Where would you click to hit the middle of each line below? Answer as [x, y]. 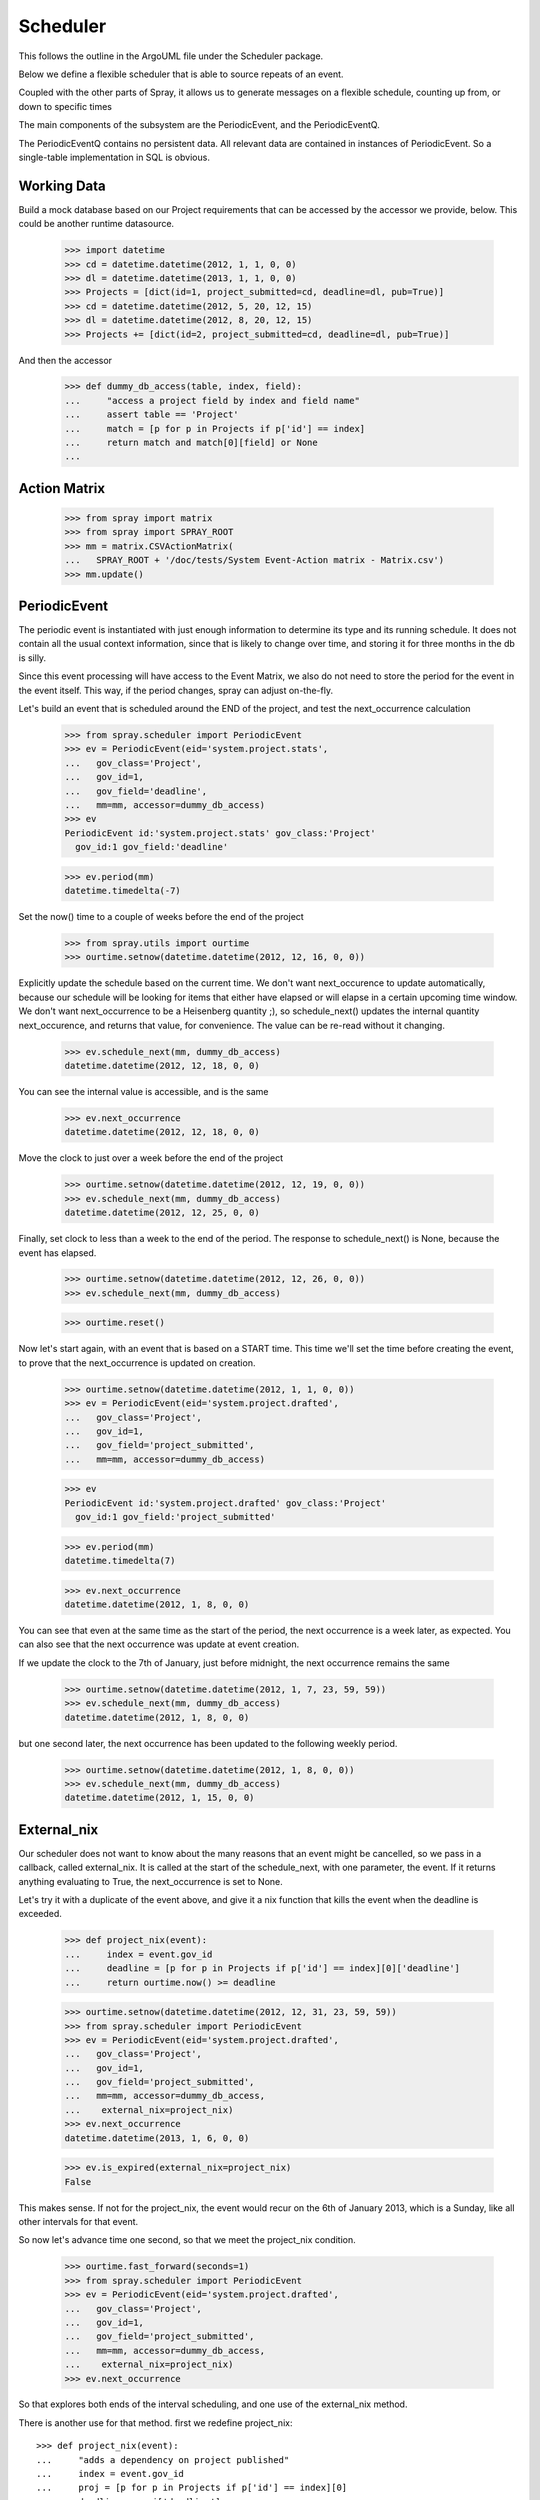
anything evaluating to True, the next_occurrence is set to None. [151, 1881]
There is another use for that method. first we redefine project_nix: [155, 2422]
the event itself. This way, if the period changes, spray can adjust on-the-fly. [176, 690]
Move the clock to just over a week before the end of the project [151, 1158]
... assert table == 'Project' [151, 414]
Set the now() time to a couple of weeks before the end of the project [161, 917]
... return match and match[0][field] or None [191, 443]
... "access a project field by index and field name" [212, 400]
